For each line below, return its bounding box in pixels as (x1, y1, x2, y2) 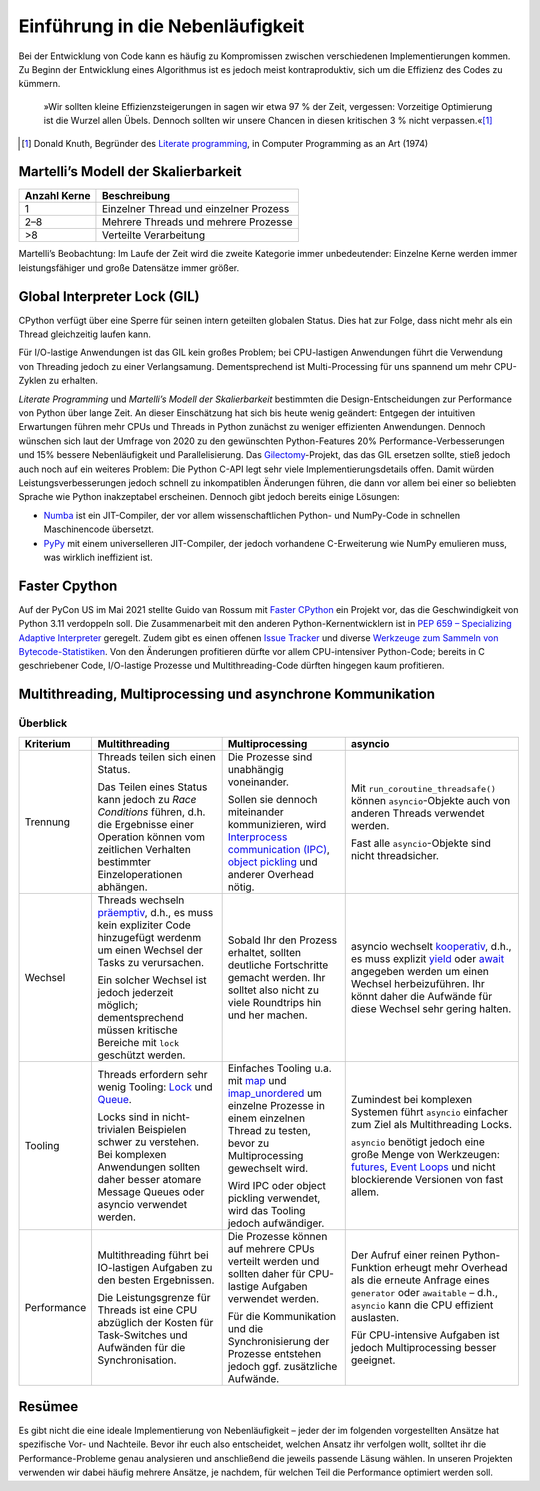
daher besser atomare (97, 1172, 202, 1186)
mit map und (227, 1073, 287, 1087)
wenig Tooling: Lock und (97, 1080, 214, 1094)
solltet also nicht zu (227, 983, 320, 997)
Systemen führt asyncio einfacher (350, 1105, 509, 1119)
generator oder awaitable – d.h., (350, 1285, 499, 1299)
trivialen (97, 1122, 135, 1136)
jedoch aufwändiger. (227, 1216, 325, 1230)
